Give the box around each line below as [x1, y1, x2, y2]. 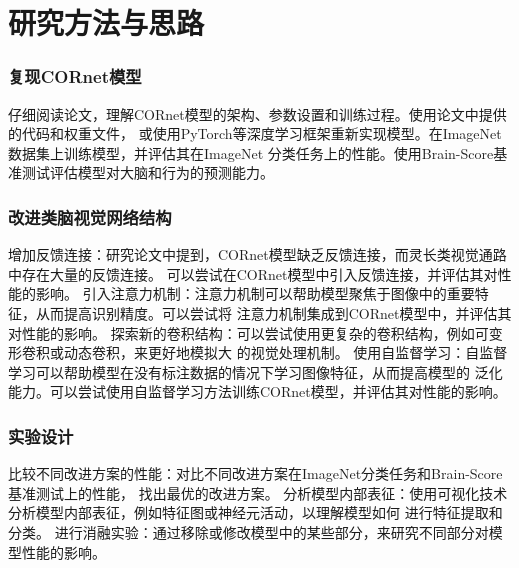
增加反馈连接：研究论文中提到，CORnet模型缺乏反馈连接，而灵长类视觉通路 [8, 244, 507, 265]
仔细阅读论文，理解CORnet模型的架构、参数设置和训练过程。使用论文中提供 [8, 103, 507, 124]
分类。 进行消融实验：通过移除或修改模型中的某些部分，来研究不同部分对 [8, 521, 489, 542]
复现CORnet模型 [8, 64, 142, 89]
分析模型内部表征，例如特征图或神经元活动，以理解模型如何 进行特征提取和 [8, 502, 503, 523]
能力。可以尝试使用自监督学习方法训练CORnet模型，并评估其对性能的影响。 [8, 381, 507, 402]
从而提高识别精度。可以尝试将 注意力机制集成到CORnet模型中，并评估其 [35, 302, 512, 323]
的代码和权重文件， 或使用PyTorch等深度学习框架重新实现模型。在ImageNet [8, 123, 502, 144]
